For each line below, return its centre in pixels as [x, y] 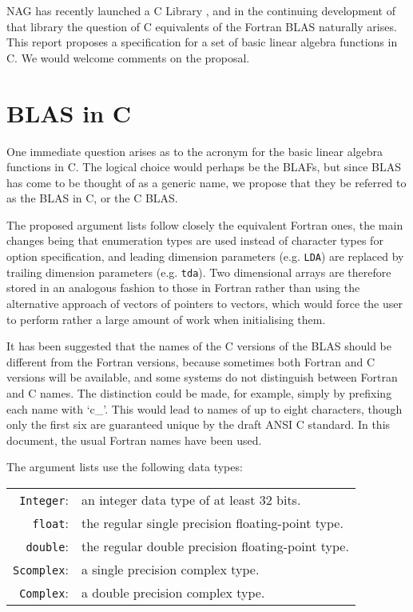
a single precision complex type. [170, 569]
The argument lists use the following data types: [125, 467]
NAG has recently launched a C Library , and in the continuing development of [201, 10]
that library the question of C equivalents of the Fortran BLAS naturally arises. [202, 26]
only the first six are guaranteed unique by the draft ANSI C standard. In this [199, 424]
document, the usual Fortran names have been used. [134, 440]
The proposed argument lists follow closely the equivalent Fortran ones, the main [205, 224]
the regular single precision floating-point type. [212, 522]
